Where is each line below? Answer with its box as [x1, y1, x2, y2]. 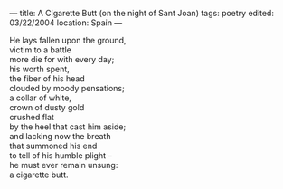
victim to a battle [9, 44, 72, 55]
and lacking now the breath [9, 131, 111, 141]
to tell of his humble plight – [9, 150, 113, 161]
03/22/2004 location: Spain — [9, 17, 123, 28]
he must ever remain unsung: [9, 160, 118, 170]
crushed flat [9, 112, 54, 122]
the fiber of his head [9, 73, 85, 84]
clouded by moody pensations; [9, 83, 125, 93]
